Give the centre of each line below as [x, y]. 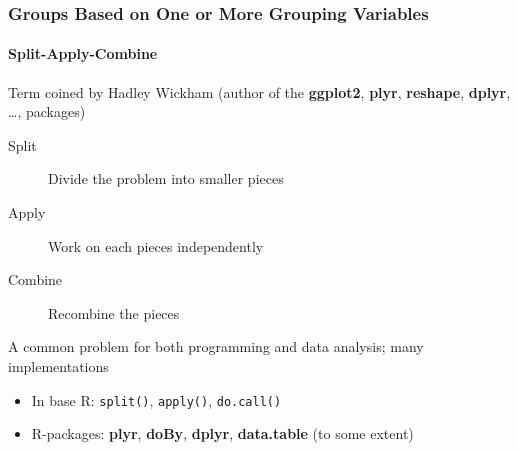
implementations [58, 365]
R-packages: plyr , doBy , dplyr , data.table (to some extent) [222, 433]
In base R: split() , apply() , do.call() [156, 399]
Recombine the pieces [114, 312]
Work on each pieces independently [156, 245]
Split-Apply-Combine [83, 53]
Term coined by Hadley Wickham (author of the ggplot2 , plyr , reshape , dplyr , [259, 91]
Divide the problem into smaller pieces [166, 178]
